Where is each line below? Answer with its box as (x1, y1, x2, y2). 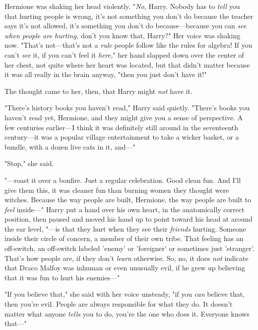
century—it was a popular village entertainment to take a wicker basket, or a (4, 132, 239, 142)
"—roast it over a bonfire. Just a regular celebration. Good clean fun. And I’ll (4, 174, 241, 185)
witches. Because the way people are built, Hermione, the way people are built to (4, 194, 252, 205)
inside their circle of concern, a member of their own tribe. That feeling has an (4, 233, 244, 244)
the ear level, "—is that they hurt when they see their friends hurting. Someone (4, 223, 246, 234)
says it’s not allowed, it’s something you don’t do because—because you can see (4, 20, 247, 31)
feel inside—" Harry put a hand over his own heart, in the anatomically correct (4, 204, 245, 214)
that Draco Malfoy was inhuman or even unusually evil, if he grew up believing (4, 262, 245, 273)
